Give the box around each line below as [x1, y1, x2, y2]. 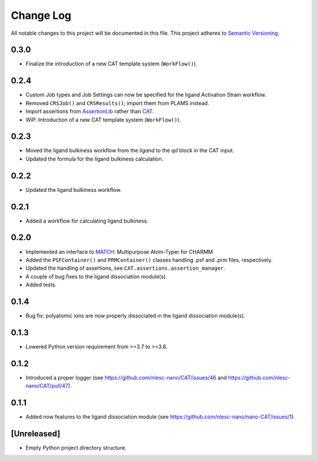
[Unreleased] [11, 429, 61, 439]
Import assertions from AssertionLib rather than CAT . [25, 108, 154, 115]
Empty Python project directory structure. [25, 444, 127, 452]
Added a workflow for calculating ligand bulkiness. [25, 217, 148, 224]
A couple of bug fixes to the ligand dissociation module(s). [25, 273, 168, 280]
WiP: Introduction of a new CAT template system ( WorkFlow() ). [25, 116, 181, 123]
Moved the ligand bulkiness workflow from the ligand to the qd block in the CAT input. [25, 147, 234, 154]
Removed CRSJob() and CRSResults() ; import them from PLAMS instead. [25, 99, 209, 106]
